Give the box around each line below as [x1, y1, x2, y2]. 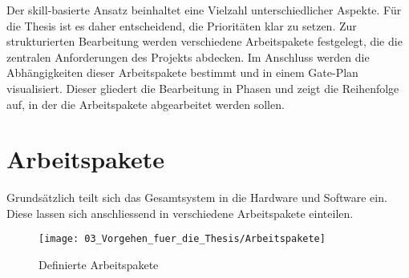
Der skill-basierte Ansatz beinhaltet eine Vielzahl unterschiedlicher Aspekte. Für [6, 2, 402, 18]
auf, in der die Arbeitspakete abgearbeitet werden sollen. [6, 95, 285, 112]
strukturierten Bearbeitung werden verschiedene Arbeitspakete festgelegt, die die [6, 33, 403, 50]
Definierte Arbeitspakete [38, 256, 159, 273]
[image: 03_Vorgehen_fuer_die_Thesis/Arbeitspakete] [38, 233, 326, 245]
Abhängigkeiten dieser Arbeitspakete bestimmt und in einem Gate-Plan [6, 64, 358, 81]
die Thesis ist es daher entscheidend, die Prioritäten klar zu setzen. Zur [6, 17, 357, 34]
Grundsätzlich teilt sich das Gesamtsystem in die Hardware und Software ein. [6, 189, 387, 206]
